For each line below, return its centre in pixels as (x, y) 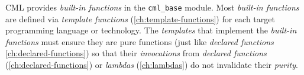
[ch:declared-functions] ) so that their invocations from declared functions (136, 53)
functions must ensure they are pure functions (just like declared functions (140, 41)
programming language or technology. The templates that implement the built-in (151, 30)
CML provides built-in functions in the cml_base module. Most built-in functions (152, 7)
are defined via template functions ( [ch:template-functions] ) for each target (140, 18)
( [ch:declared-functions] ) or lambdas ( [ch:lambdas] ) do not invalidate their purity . (152, 65)
